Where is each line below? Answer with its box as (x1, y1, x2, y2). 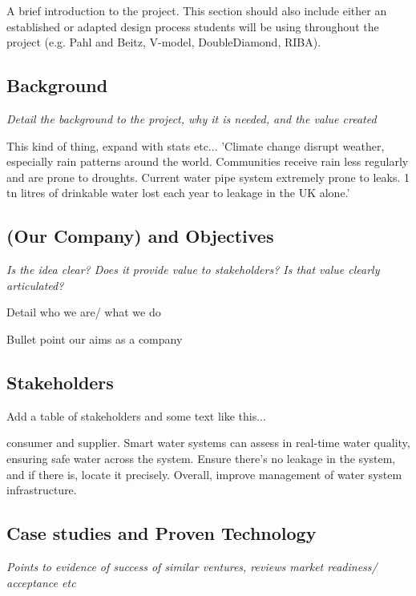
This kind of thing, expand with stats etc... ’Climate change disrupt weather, (6, 137, 385, 154)
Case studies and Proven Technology (6, 521, 317, 546)
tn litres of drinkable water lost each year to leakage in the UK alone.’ (6, 184, 350, 201)
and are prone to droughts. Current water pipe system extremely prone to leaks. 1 (6, 168, 410, 185)
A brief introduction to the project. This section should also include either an (6, 2, 387, 18)
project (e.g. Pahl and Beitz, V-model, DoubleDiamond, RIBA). (6, 34, 321, 50)
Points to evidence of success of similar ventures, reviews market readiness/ (6, 558, 378, 574)
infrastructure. (6, 481, 77, 498)
